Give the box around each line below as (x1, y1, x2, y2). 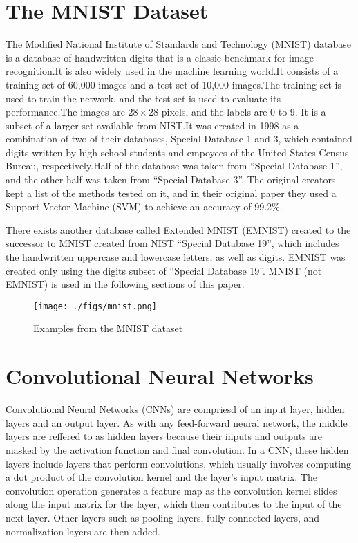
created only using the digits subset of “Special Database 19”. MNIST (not (6, 263, 322, 277)
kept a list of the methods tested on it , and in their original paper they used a (6, 185, 337, 200)
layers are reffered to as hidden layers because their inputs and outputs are (6, 429, 323, 443)
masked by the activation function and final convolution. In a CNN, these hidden (6, 442, 349, 457)
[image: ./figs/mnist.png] (33, 301, 157, 311)
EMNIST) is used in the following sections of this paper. (6, 277, 245, 291)
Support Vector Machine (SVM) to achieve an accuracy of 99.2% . (6, 199, 283, 214)
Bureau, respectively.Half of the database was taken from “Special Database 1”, (6, 158, 343, 173)
